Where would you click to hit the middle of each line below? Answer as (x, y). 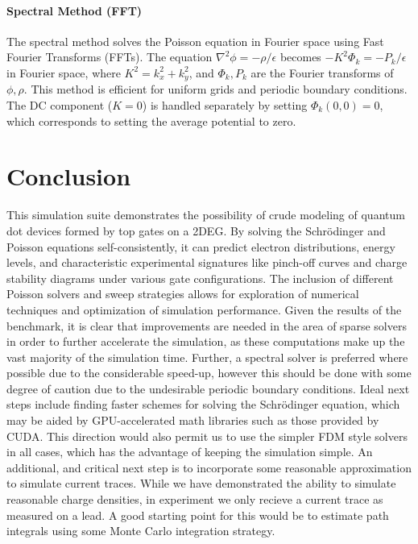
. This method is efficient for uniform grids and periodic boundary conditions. (215, 89)
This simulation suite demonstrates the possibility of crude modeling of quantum (206, 215)
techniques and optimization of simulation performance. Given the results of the (204, 309)
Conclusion (69, 176)
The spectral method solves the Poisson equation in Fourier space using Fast (195, 41)
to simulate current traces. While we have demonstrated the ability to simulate (201, 483)
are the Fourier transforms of (322, 72)
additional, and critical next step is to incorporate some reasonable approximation (209, 467)
